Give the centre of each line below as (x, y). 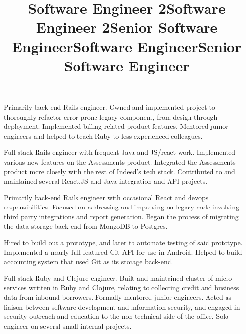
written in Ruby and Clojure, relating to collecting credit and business (134, 287)
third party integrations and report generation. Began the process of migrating (121, 216)
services (15, 287)
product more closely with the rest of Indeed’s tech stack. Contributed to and (120, 171)
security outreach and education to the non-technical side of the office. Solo (116, 316)
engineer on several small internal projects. (68, 325)
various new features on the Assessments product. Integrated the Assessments (120, 161)
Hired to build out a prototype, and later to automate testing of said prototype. (123, 242)
